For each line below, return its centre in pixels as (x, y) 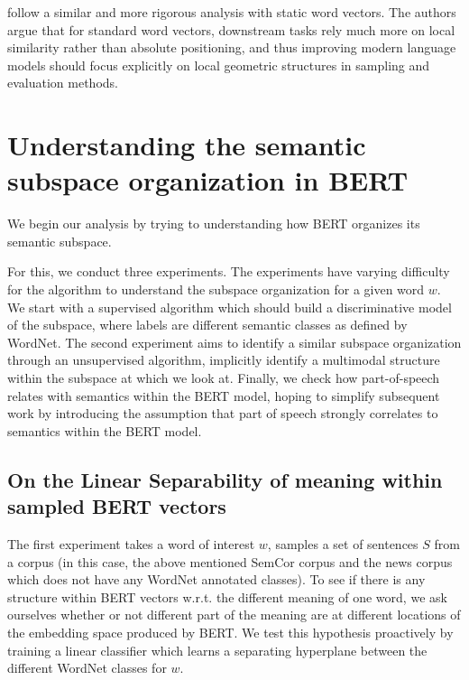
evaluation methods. (63, 83)
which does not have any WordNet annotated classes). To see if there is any (216, 579)
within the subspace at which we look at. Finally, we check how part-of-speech (224, 378)
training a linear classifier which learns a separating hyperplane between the (217, 650)
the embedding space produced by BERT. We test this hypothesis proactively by (230, 632)
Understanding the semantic (187, 145)
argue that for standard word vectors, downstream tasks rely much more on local (231, 29)
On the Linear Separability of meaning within (225, 479)
